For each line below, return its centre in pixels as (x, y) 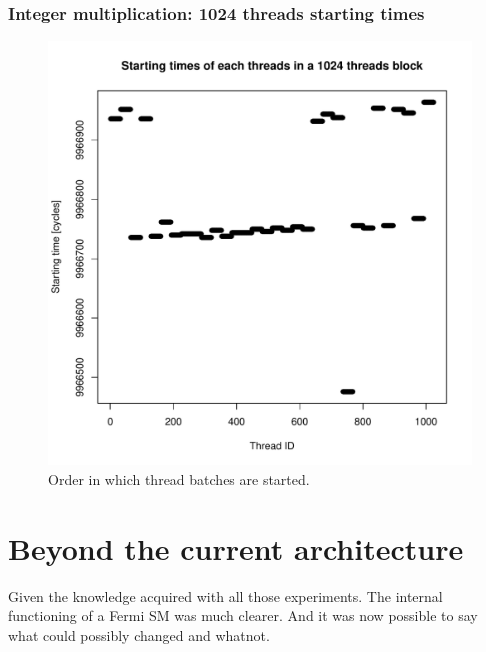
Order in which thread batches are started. (179, 478)
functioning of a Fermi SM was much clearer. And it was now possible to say (243, 615)
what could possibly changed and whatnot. (139, 634)
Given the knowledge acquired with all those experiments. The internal (225, 595)
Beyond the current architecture (236, 547)
